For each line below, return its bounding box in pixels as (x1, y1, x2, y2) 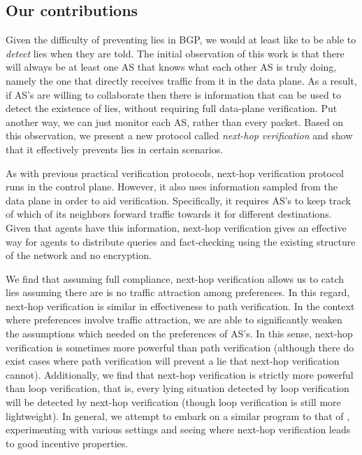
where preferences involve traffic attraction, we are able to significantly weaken (6, 312, 342, 327)
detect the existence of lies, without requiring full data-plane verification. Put (6, 101, 338, 115)
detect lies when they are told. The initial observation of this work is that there (6, 45, 345, 60)
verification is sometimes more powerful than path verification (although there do (6, 339, 354, 354)
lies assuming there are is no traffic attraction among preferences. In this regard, (6, 285, 350, 300)
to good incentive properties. (6, 435, 129, 450)
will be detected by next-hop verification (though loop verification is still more (6, 395, 341, 409)
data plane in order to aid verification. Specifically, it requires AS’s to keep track (6, 192, 351, 207)
